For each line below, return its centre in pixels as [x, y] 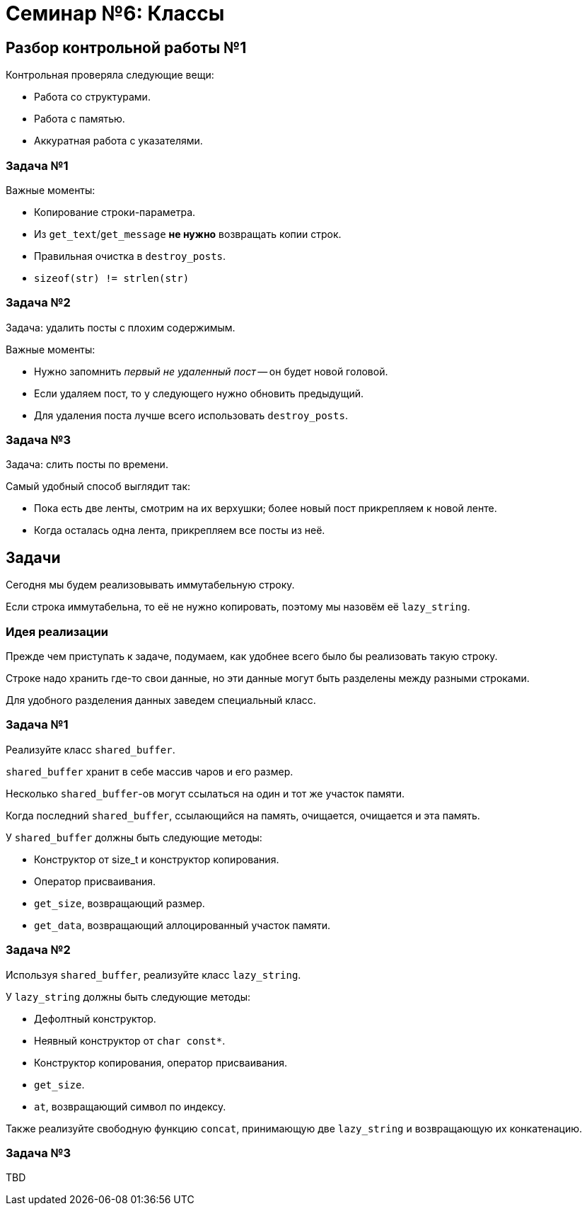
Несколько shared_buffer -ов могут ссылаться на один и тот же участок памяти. [205, 793]
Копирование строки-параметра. [115, 212]
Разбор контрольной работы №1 [126, 47]
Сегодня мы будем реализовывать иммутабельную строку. [150, 585]
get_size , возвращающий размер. [120, 903]
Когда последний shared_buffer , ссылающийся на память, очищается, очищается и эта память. [243, 815]
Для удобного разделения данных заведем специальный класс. [161, 700]
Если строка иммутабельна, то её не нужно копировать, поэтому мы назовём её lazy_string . [238, 607]
